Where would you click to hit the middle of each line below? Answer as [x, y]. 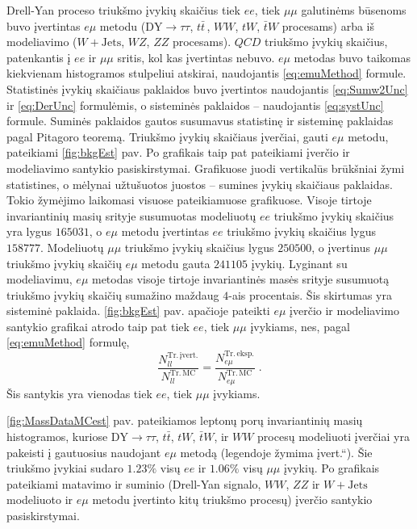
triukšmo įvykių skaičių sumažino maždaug [113, 294]
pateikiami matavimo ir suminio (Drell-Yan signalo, [134, 483]
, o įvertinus [341, 247]
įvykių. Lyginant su [299, 263]
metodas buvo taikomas [352, 57]
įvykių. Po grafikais [332, 468]
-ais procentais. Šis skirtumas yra [310, 294]
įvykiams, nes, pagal [300, 326]
